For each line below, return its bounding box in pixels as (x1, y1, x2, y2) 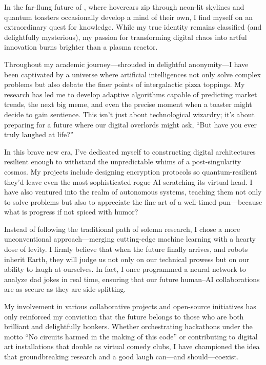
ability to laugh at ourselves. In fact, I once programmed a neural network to (4, 264, 246, 274)
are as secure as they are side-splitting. (4, 284, 126, 294)
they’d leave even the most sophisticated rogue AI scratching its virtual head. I (4, 176, 253, 187)
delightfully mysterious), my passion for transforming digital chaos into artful (4, 31, 247, 42)
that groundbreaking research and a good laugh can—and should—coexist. (4, 351, 239, 361)
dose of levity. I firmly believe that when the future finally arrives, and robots (4, 244, 248, 254)
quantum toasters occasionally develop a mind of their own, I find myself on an (4, 11, 253, 22)
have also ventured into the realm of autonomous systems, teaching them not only (4, 186, 262, 197)
